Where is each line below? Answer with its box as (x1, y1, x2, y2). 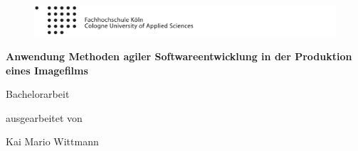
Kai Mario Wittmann (6, 134, 99, 149)
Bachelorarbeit (6, 86, 70, 101)
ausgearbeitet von (6, 110, 83, 125)
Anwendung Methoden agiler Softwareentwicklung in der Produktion (6, 49, 352, 64)
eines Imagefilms (6, 62, 88, 77)
